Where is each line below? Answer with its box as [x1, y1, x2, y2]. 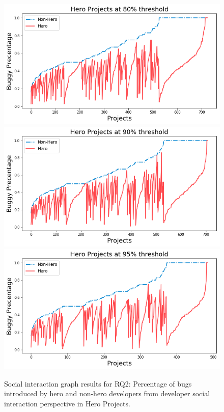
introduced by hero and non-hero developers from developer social [4, 388, 210, 399]
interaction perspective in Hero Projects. [4, 398, 130, 408]
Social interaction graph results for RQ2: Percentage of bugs [4, 378, 192, 389]
